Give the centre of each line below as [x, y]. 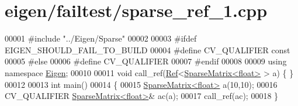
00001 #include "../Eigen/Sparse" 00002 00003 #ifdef [101, 38]
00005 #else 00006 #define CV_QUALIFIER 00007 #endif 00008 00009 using [146, 61]
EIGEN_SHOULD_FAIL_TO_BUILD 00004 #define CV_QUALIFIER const [148, 49]
